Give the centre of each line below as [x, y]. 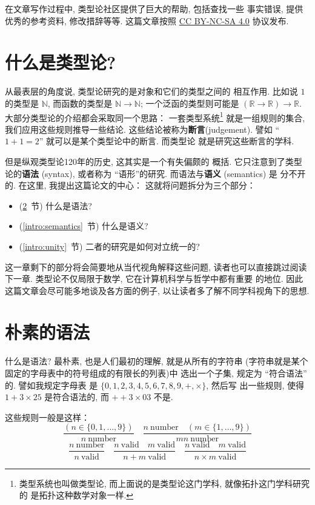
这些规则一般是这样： [47, 417]
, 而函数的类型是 [80, 103]
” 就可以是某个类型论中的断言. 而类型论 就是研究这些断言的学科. [167, 141]
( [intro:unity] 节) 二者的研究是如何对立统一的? [109, 246]
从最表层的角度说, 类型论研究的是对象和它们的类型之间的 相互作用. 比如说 [151, 91]
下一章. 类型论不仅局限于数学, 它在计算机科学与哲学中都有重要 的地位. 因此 [154, 279]
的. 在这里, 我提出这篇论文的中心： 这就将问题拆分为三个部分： [130, 185]
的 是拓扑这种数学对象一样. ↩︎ [76, 495]
